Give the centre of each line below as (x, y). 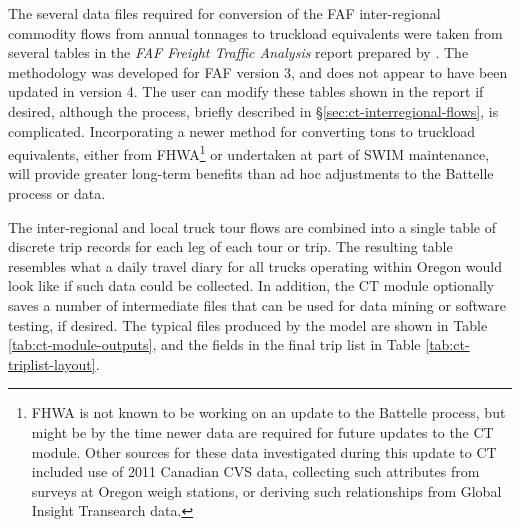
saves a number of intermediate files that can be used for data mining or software (257, 304)
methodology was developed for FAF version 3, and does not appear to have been (258, 71)
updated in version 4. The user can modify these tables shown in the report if (246, 91)
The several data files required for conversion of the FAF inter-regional (224, 13)
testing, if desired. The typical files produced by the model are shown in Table (248, 324)
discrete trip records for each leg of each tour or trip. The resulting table (230, 246)
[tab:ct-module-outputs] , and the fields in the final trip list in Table (214, 344)
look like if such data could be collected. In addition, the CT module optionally (251, 285)
